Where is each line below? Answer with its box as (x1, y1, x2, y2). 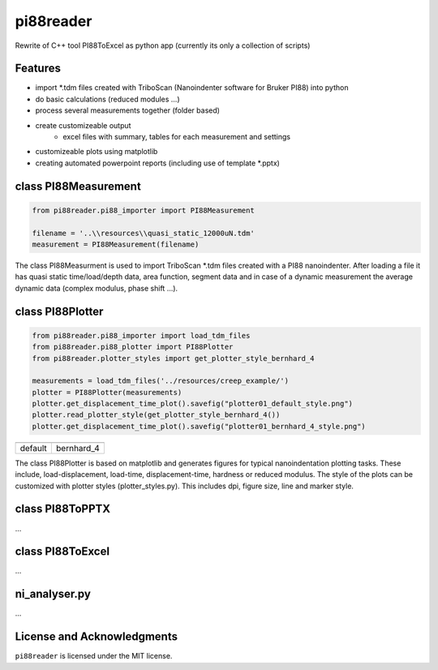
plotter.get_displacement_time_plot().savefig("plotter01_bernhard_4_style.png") (32, 422, 367, 431)
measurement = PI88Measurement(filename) (32, 239, 200, 249)
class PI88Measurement (15, 179, 141, 193)
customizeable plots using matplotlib (35, 147, 158, 157)
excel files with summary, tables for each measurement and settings (62, 132, 291, 142)
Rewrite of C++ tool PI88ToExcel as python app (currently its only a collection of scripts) (15, 41, 311, 50)
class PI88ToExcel (15, 544, 109, 559)
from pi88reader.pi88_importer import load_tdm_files (32, 331, 251, 340)
